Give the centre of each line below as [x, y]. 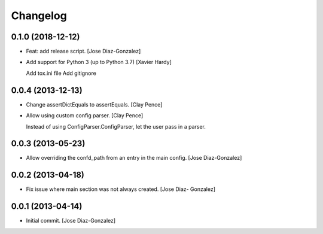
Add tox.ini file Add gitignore [61, 73]
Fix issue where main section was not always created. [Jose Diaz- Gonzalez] [121, 189]
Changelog [39, 16]
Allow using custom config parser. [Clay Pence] [85, 116]
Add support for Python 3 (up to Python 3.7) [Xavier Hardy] [99, 62]
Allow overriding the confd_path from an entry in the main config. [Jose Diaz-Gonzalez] [134, 158]
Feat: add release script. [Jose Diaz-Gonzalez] [83, 51]
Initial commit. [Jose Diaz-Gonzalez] [71, 221]
